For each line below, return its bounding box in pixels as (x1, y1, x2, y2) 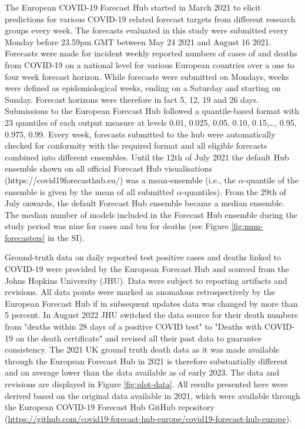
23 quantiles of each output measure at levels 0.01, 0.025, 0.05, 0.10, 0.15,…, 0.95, (5, 116, 297, 128)
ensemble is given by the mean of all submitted (5, 185, 174, 197)
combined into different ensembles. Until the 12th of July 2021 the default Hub (5, 150, 289, 163)
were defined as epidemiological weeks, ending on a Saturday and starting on (5, 82, 281, 94)
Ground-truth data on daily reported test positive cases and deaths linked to (5, 251, 281, 263)
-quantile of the (243, 173, 299, 186)
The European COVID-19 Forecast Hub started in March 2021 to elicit (5, 1, 261, 13)
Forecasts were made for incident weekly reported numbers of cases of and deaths (5, 47, 297, 59)
